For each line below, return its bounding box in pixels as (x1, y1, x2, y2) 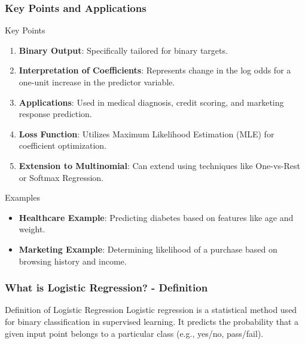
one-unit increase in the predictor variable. (19, 76, 175, 88)
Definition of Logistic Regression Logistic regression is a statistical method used (5, 303, 297, 316)
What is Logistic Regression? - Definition (5, 280, 208, 295)
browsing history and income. (19, 254, 127, 267)
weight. (19, 223, 45, 235)
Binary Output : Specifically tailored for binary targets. (19, 44, 228, 56)
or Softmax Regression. (19, 171, 104, 183)
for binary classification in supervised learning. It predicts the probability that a (5, 315, 299, 327)
